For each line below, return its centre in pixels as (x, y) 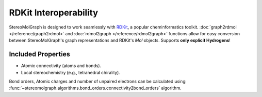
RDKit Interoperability (54, 13)
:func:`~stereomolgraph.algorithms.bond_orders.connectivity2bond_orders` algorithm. (95, 88)
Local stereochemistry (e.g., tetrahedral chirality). (71, 72)
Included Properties (40, 54)
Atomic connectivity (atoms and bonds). (61, 66)
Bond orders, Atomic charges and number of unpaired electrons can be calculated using (97, 82)
